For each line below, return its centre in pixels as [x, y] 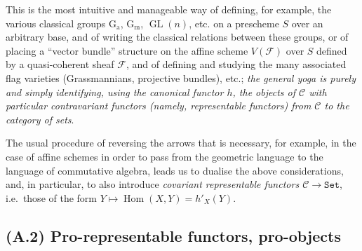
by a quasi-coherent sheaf [60, 64]
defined [332, 50]
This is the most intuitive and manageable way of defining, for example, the [169, 9]
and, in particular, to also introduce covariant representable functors [153, 184]
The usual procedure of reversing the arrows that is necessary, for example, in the [181, 143]
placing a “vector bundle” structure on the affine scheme [127, 50]
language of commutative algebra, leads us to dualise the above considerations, [175, 170]
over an [307, 23]
